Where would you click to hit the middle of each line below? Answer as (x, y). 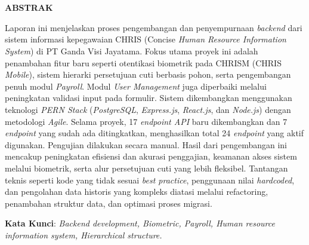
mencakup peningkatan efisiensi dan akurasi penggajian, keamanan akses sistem (151, 156)
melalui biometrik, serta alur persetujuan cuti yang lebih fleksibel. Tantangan (146, 168)
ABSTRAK (29, 7)
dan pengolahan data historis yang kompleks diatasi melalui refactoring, (137, 192)
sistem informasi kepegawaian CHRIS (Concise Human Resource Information (146, 39)
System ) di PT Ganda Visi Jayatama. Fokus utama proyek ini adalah (132, 50)
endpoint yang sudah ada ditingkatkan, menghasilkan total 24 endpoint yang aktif (154, 133)
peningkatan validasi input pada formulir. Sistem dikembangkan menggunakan (149, 98)
